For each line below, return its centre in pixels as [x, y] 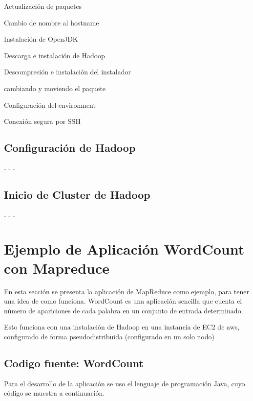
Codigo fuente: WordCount [74, 363]
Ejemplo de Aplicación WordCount [124, 248]
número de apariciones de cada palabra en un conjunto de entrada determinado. [124, 310]
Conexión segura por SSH [42, 121]
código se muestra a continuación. [54, 393]
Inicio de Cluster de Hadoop [77, 194]
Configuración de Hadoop [70, 148]
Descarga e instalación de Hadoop [54, 55]
